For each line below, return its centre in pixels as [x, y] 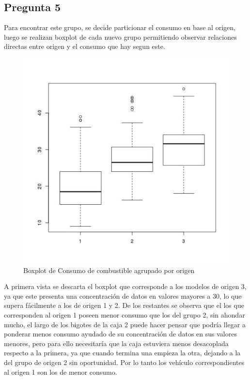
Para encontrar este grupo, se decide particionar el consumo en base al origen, [120, 27]
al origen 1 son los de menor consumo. [61, 372]
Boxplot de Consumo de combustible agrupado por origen [109, 270]
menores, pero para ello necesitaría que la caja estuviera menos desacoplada [116, 343]
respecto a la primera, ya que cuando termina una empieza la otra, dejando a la [122, 353]
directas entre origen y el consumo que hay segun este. [85, 46]
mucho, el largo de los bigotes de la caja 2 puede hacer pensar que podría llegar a [125, 324]
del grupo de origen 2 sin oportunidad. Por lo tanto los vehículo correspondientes [124, 362]
